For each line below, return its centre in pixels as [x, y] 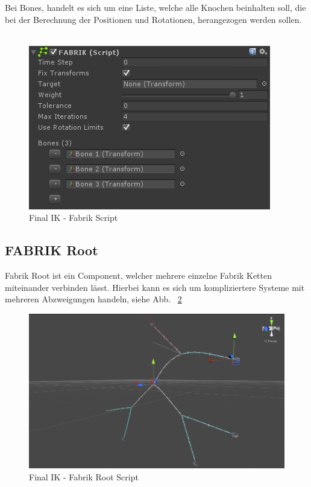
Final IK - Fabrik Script [74, 218]
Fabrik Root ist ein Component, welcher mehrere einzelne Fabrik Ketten [139, 275]
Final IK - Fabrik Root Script [84, 476]
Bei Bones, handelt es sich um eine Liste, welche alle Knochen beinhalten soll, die [155, 7]
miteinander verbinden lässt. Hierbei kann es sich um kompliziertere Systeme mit [155, 287]
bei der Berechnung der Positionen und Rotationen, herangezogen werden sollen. [153, 19]
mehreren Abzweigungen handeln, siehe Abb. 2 [93, 299]
